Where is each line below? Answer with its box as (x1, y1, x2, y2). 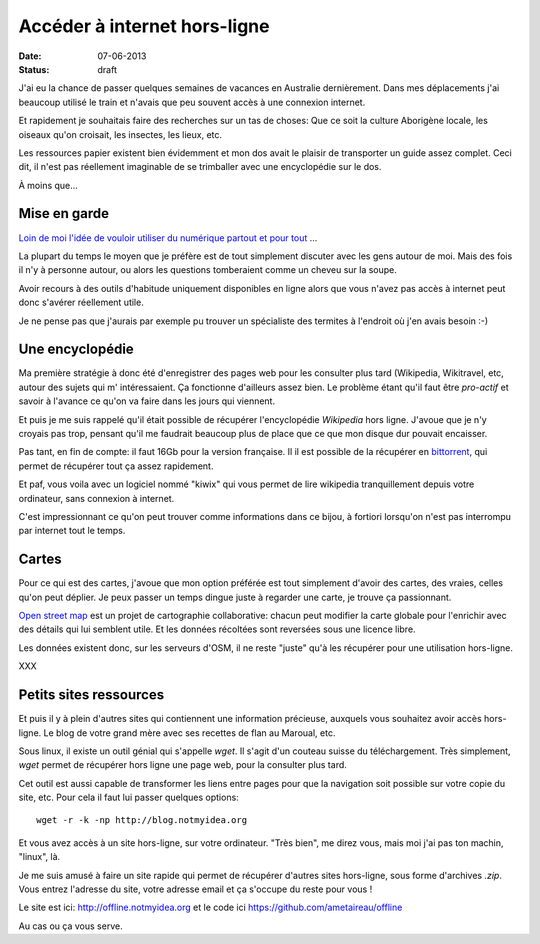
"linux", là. (18, 851, 61, 863)
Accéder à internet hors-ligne (18, 15, 270, 37)
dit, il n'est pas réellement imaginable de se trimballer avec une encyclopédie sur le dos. (18, 161, 382, 173)
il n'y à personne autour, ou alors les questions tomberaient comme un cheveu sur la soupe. (18, 264, 397, 276)
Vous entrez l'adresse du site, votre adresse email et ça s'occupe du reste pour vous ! (18, 883, 373, 895)
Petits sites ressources (18, 686, 165, 704)
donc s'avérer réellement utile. (18, 296, 144, 309)
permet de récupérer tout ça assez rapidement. (18, 460, 214, 472)
